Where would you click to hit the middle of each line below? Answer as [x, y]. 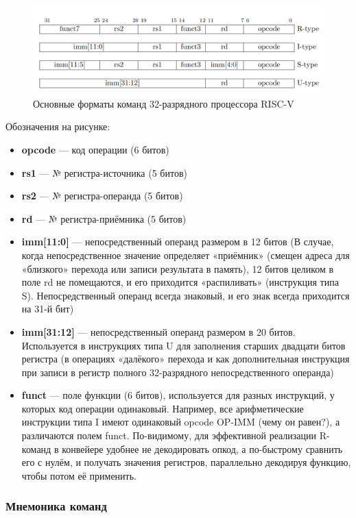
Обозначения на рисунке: [58, 126]
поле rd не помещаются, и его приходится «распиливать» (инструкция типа [180, 282]
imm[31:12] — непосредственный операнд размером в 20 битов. [158, 331]
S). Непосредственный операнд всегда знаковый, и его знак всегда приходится [186, 295]
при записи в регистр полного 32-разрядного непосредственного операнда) [178, 372]
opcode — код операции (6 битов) [95, 149]
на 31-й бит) [48, 309]
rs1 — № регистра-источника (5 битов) [104, 172]
